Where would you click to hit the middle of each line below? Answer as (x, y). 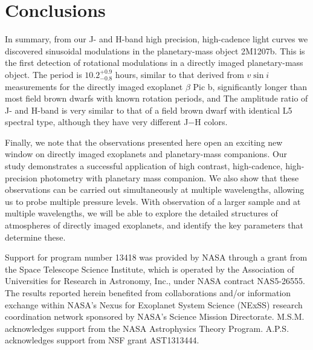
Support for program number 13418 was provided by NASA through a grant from (156, 257)
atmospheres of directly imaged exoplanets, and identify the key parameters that (154, 225)
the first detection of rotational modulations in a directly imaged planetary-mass (154, 63)
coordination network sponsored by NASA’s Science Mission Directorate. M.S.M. (155, 316)
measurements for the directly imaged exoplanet (94, 86)
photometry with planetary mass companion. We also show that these (169, 177)
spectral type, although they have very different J (97, 122)
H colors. (211, 122)
